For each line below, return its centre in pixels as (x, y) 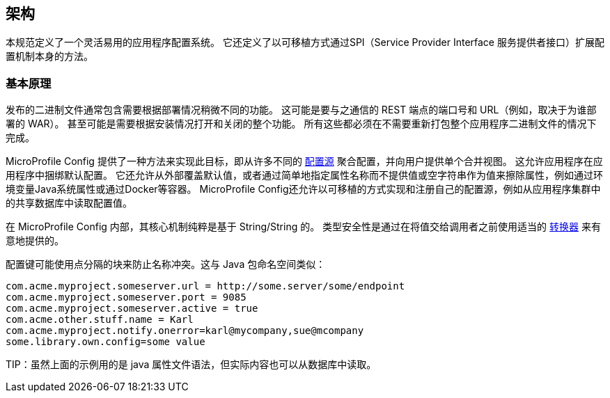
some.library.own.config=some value (105, 342)
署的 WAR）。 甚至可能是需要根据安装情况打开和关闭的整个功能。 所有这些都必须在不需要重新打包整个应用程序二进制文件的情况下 (301, 124)
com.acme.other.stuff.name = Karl (100, 320)
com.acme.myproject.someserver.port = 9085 (126, 297)
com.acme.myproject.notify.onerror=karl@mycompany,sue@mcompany (185, 331)
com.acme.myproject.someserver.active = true (132, 309)
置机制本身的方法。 (49, 56)
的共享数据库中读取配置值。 (69, 203)
